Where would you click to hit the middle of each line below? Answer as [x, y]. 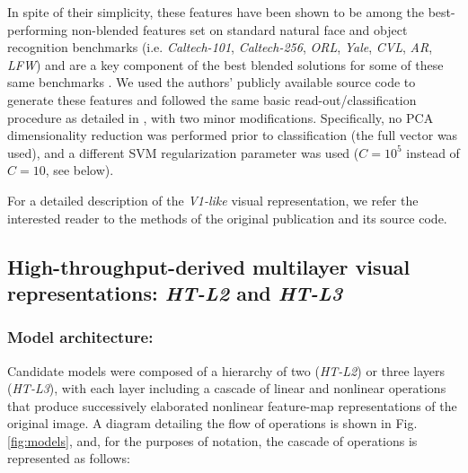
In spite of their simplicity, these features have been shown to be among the [216, 12]
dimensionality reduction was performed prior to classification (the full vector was [233, 135]
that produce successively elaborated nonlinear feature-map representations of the [232, 405]
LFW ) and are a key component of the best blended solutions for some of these [225, 64]
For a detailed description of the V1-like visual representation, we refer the [213, 200]
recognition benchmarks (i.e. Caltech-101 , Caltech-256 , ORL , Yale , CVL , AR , [220, 47]
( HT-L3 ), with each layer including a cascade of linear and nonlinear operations [227, 388]
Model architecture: [80, 337]
